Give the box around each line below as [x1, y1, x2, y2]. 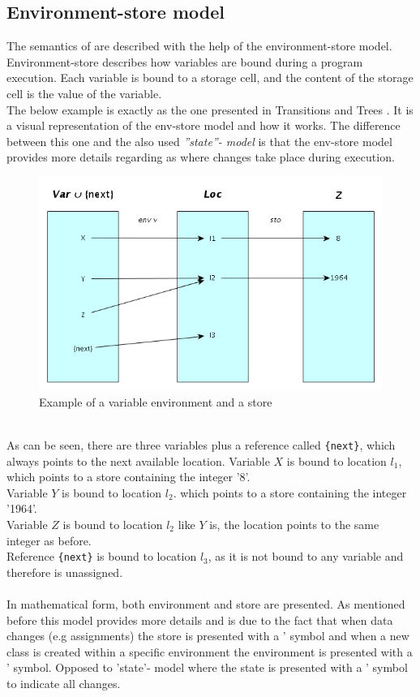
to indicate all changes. [6, 675, 121, 692]
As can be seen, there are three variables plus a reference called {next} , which [6, 437, 396, 453]
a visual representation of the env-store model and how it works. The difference [6, 117, 401, 134]
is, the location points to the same [209, 516, 379, 533]
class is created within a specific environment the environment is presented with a [6, 643, 413, 660]
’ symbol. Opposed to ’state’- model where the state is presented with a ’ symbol [6, 659, 408, 676]
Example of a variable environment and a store [39, 393, 272, 410]
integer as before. [6, 531, 92, 549]
